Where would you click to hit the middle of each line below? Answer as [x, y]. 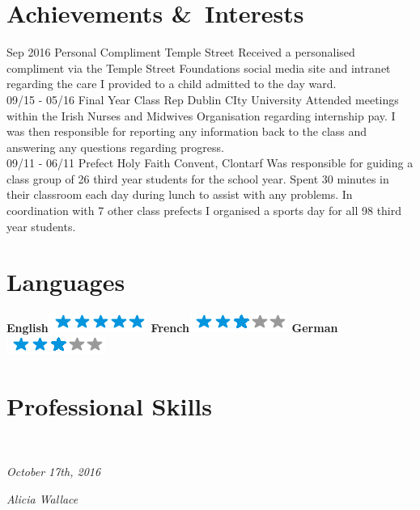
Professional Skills [110, 405]
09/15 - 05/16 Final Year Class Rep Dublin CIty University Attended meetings [203, 99]
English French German [172, 328]
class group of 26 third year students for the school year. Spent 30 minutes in [198, 178]
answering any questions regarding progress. [115, 147]
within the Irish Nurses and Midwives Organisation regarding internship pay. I [201, 115]
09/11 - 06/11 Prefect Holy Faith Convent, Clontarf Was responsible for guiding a [210, 163]
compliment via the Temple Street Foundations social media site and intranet [199, 67]
